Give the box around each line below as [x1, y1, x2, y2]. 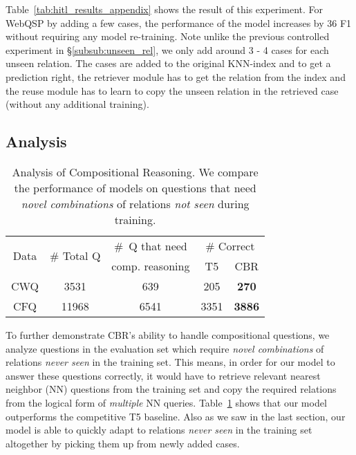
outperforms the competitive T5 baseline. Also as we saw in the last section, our [6, 409, 346, 423]
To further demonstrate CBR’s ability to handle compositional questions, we [6, 327, 330, 342]
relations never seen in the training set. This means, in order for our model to [6, 355, 335, 369]
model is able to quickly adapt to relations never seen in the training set [6, 423, 312, 437]
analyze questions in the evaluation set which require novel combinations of [6, 341, 324, 355]
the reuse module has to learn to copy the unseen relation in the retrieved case [6, 83, 339, 98]
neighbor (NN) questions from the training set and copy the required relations [6, 382, 337, 396]
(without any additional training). [6, 97, 149, 111]
